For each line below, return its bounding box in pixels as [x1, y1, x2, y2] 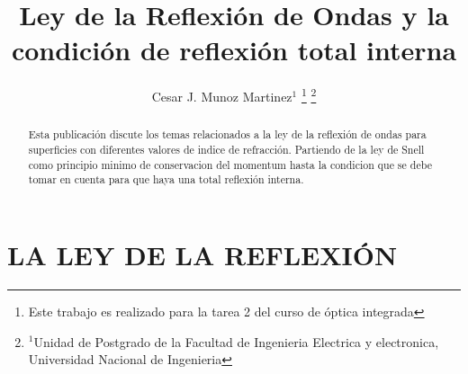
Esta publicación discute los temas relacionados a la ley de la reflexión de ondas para [28, 127, 427, 142]
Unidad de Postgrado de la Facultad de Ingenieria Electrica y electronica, [33, 332, 439, 351]
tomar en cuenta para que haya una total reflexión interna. [28, 172, 304, 187]
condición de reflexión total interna [11, 31, 457, 68]
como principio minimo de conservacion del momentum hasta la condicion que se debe [28, 156, 432, 172]
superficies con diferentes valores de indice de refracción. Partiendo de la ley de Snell [28, 142, 425, 157]
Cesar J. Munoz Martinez [151, 86, 292, 105]
